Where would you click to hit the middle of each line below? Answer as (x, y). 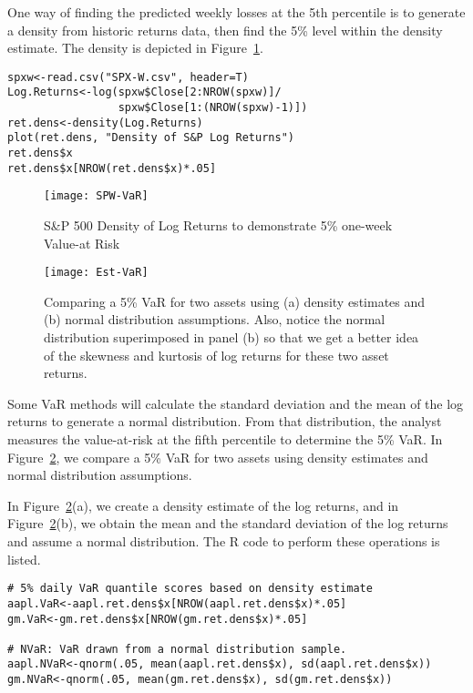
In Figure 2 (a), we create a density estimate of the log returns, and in (203, 505)
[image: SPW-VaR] (96, 196)
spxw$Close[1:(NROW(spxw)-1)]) (213, 108)
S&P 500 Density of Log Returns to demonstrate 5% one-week (218, 225)
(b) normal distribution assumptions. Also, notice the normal (215, 319)
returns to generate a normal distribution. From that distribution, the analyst (225, 421)
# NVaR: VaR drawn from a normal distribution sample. (177, 649)
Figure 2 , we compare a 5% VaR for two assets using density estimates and (218, 457)
